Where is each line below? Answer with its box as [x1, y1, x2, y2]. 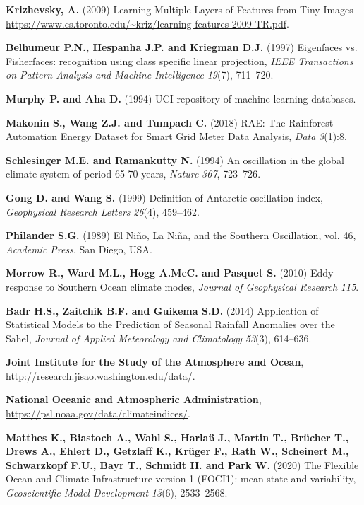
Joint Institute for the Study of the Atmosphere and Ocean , [6, 354, 304, 369]
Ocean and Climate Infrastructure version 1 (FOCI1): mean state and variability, [6, 471, 356, 486]
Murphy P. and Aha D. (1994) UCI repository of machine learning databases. [6, 91, 356, 105]
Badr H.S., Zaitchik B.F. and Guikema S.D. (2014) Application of [6, 303, 319, 318]
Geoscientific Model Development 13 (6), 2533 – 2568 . [6, 485, 228, 500]
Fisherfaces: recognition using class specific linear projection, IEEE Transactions [6, 53, 353, 68]
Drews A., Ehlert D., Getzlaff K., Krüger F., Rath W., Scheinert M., [6, 443, 349, 458]
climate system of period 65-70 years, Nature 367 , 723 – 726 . [6, 166, 261, 181]
